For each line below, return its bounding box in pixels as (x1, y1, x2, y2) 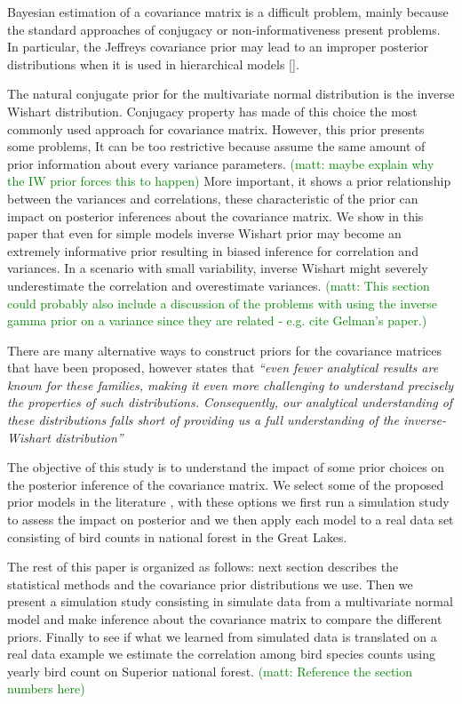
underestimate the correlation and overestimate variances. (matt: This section (7, 276, 430, 294)
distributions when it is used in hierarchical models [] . (7, 54, 299, 73)
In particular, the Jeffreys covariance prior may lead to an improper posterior (7, 37, 429, 56)
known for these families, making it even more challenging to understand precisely (7, 375, 454, 394)
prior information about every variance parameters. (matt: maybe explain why (7, 154, 434, 172)
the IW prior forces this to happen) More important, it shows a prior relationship (7, 172, 451, 190)
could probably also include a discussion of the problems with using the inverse (7, 293, 438, 312)
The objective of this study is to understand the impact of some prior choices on (7, 458, 445, 476)
